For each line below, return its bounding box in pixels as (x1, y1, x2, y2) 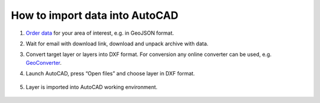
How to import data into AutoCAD (11, 9, 179, 22)
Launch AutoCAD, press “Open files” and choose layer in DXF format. (25, 70, 195, 77)
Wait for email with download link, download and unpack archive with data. (25, 40, 209, 47)
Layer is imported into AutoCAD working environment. (25, 83, 158, 91)
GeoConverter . (25, 59, 62, 66)
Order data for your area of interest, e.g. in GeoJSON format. (25, 29, 174, 36)
